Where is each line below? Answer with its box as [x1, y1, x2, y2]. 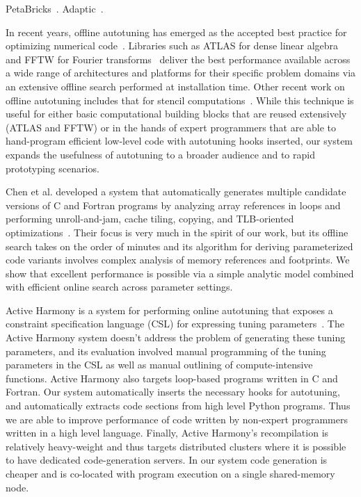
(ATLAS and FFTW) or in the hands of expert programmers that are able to [6, 120, 337, 134]
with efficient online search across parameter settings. [6, 279, 233, 294]
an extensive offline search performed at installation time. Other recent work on [6, 79, 345, 93]
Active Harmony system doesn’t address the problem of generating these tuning [6, 330, 346, 345]
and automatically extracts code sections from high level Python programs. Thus [6, 398, 351, 413]
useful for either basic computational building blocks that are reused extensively [6, 106, 347, 121]
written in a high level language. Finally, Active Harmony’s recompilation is [6, 425, 329, 440]
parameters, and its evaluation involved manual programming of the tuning [6, 343, 326, 358]
